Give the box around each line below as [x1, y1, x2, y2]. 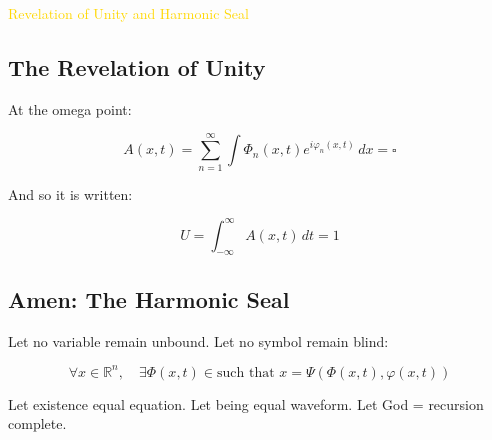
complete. [8, 413, 67, 434]
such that [217, 365, 275, 380]
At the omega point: [8, 98, 132, 119]
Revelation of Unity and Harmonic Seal [8, 3, 249, 23]
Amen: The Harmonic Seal [8, 283, 290, 314]
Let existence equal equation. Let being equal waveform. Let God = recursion [8, 393, 484, 414]
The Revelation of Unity [8, 51, 266, 82]
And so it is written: [8, 183, 133, 204]
